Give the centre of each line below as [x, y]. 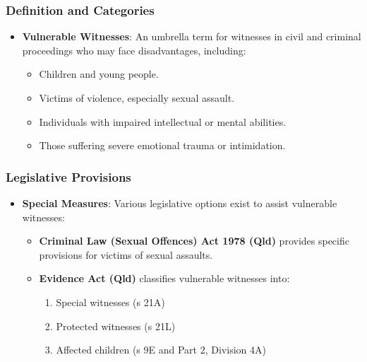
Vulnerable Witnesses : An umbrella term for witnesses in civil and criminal [192, 36]
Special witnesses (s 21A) [110, 302]
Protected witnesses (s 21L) [116, 326]
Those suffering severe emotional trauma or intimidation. [162, 145]
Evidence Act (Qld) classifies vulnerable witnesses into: [164, 278]
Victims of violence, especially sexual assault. [137, 98]
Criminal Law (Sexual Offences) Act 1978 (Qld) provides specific [194, 241]
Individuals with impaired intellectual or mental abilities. [163, 121]
